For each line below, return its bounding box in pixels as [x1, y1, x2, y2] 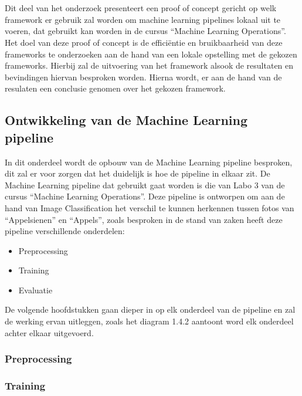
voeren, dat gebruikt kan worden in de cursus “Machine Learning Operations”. [5, 25, 286, 37]
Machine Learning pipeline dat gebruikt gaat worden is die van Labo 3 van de [5, 178, 285, 191]
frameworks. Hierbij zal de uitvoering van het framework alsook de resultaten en [5, 59, 294, 72]
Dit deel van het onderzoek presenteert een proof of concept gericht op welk [5, 2, 277, 14]
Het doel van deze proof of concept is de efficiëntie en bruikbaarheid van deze [5, 36, 283, 48]
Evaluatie [18, 283, 53, 296]
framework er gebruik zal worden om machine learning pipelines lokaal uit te [5, 13, 281, 25]
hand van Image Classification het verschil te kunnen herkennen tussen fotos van [5, 201, 294, 214]
